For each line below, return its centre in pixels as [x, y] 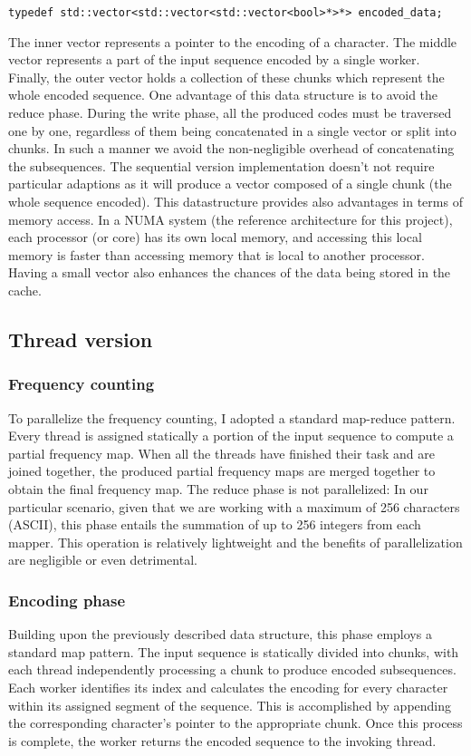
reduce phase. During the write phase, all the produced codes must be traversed [230, 113]
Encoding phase [67, 600]
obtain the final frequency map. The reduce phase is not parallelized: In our [218, 488]
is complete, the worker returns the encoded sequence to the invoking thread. [222, 740]
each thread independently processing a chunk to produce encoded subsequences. [232, 669]
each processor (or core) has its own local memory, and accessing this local [215, 237]
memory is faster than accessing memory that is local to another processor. [216, 254]
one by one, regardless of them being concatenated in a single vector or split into [232, 130]
